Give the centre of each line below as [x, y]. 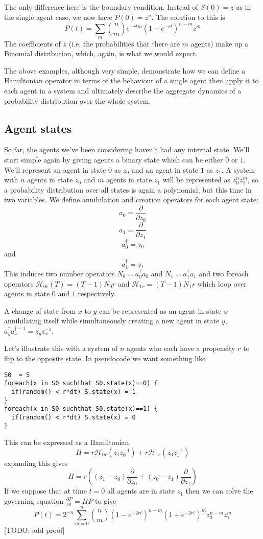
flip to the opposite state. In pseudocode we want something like [105, 358]
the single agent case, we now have [58, 17]
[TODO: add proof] [34, 530]
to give [106, 500]
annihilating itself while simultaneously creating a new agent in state [112, 321]
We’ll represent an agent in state [55, 169]
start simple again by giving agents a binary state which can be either [114, 159]
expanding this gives [36, 463]
